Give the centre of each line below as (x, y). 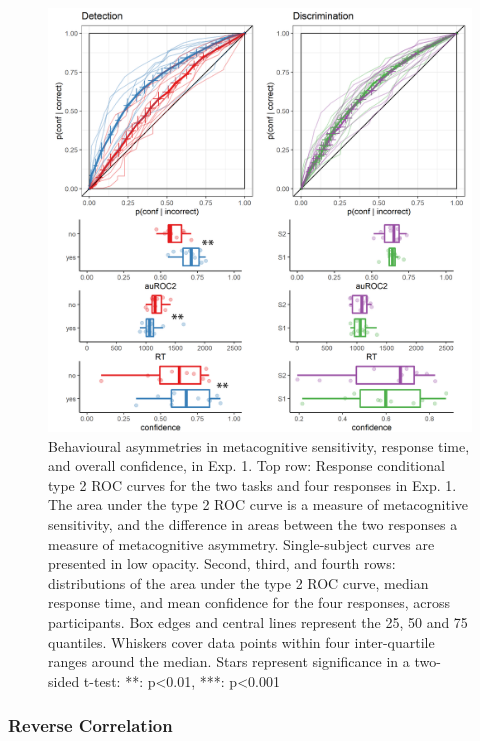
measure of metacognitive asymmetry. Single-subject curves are (241, 543)
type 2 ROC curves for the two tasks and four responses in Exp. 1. (252, 484)
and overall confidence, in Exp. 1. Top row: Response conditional (246, 465)
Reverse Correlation (90, 725)
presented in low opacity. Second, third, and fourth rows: (222, 563)
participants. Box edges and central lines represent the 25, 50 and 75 (258, 621)
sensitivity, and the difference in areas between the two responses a (253, 523)
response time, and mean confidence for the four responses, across (249, 602)
